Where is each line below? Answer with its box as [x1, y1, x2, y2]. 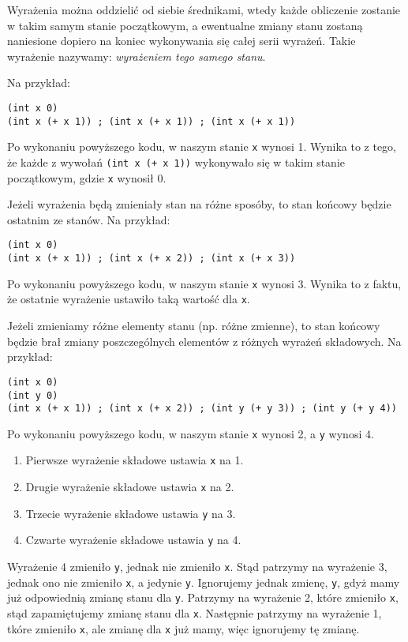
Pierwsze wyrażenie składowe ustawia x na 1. [25, 452, 244, 468]
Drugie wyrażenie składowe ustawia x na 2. [25, 479, 234, 495]
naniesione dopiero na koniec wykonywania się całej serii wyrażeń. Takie [7, 32, 356, 49]
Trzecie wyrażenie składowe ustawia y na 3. [25, 505, 236, 521]
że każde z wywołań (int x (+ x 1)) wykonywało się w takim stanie [7, 153, 345, 170]
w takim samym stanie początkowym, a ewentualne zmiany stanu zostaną [7, 17, 363, 33]
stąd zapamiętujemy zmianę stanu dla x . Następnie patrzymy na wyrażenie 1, [7, 605, 382, 621]
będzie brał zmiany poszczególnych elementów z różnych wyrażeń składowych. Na [7, 332, 402, 349]
